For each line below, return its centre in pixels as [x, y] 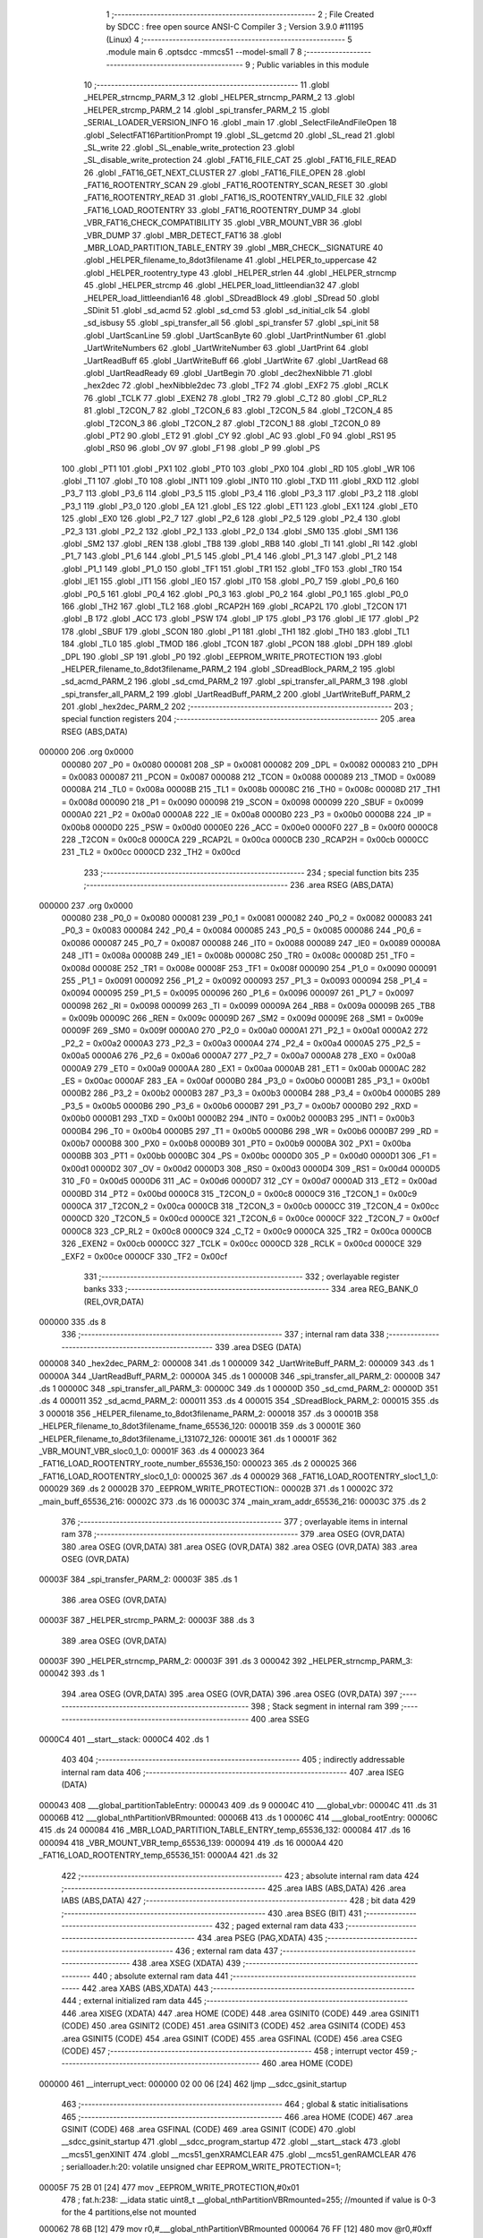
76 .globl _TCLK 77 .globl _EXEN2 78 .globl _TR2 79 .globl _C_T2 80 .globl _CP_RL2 [236, 397]
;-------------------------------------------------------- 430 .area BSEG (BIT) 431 [212, 1913]
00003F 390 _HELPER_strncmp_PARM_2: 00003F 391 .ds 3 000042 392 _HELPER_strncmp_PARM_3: [226, 1661]
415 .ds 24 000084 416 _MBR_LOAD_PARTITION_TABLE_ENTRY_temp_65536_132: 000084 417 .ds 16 [225, 1830]
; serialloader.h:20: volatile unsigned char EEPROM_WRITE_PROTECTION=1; [201, 2167]
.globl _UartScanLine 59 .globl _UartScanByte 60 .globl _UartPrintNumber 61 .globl [235, 335]
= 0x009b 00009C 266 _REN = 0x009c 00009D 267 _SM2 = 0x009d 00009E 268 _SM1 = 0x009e [242, 1018]
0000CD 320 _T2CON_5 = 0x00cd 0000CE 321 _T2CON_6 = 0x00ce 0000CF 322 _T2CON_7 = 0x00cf [250, 1218]
